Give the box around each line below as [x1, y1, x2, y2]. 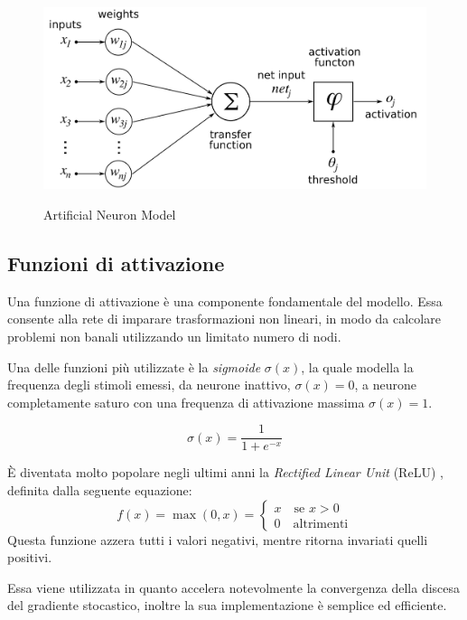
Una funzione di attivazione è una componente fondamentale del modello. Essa [7, 291, 443, 310]
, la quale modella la [301, 357, 414, 376]
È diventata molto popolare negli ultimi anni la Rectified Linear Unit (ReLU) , [7, 463, 444, 482]
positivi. [7, 548, 52, 567]
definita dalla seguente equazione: [7, 481, 192, 500]
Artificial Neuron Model [43, 205, 176, 224]
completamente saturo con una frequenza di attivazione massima [7, 392, 365, 411]
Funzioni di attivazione [7, 249, 225, 277]
